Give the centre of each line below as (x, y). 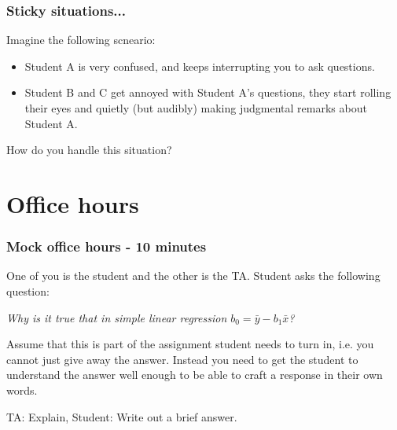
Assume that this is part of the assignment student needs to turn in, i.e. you (190, 344)
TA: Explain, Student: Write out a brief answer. (122, 416)
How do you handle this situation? (89, 150)
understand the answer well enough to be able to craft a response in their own (195, 375)
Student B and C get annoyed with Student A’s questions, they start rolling (208, 92)
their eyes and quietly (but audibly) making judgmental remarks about (196, 108)
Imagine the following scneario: (81, 40)
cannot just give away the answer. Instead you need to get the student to (182, 359)
